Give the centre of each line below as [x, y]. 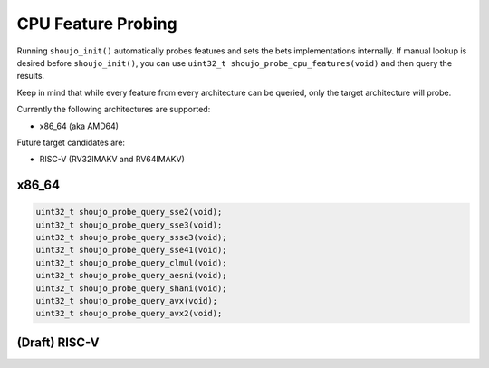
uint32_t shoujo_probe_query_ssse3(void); [131, 237]
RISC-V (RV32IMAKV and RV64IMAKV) [112, 160]
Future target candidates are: [71, 142]
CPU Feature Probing [97, 24]
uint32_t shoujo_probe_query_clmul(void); [131, 262]
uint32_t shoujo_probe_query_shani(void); [131, 288]
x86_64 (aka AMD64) [79, 126]
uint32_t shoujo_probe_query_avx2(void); [129, 314]
